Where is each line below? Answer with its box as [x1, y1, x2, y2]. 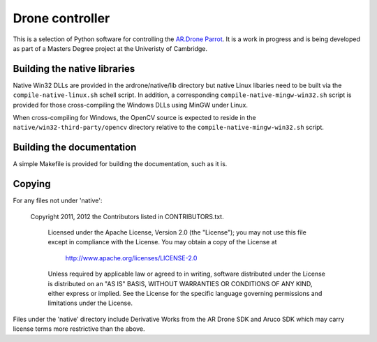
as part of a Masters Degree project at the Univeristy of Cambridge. [13, 44, 208, 52]
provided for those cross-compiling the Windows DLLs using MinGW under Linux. [13, 101, 248, 109]
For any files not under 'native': [13, 196, 103, 205]
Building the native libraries [13, 63, 135, 75]
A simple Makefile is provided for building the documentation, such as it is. [13, 160, 228, 168]
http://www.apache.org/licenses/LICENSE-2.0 [65, 253, 198, 262]
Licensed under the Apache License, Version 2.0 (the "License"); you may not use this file [47, 228, 306, 237]
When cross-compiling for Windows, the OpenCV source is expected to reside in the [13, 114, 256, 122]
